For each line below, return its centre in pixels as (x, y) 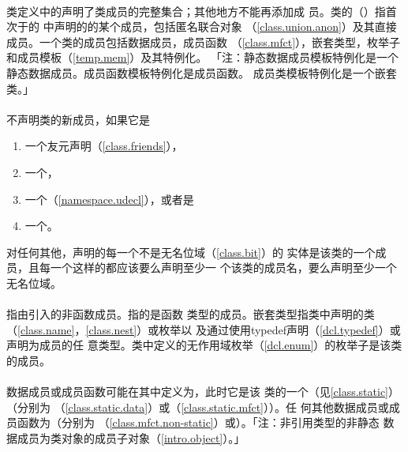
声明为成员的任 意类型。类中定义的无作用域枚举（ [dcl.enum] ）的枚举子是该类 (204, 345)
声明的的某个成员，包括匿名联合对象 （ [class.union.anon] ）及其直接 (225, 26)
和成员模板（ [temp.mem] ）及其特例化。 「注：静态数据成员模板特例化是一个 (202, 57)
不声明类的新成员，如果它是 (78, 119)
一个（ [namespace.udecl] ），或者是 (109, 199)
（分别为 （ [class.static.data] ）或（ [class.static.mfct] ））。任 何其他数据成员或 (198, 407)
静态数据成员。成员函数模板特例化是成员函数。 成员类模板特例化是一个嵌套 (202, 72)
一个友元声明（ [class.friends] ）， (104, 146)
